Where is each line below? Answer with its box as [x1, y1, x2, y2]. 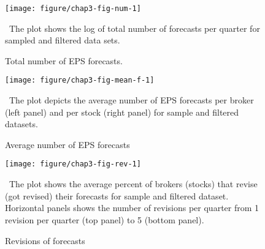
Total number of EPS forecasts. [5, 54, 123, 67]
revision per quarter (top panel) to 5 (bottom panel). [5, 213, 204, 226]
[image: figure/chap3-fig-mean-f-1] [5, 76, 155, 85]
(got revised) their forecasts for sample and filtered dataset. [5, 189, 229, 202]
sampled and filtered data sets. [5, 34, 120, 46]
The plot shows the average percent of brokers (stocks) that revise [9, 177, 258, 190]
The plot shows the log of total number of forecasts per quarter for [9, 21, 260, 34]
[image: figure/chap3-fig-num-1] [5, 4, 141, 13]
